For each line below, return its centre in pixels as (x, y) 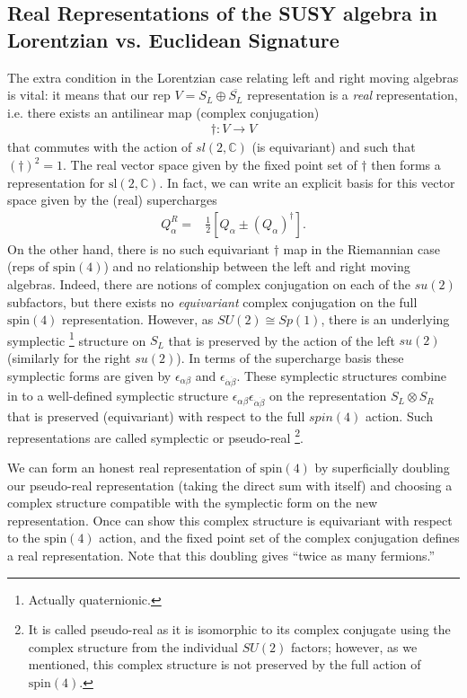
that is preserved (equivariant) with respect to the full (156, 416)
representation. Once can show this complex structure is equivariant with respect (230, 520)
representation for (56, 182)
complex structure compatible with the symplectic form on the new (193, 503)
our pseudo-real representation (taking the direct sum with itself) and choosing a (230, 485)
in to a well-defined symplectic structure (118, 396)
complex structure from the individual (133, 646)
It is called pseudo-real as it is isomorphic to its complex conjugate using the (239, 629)
